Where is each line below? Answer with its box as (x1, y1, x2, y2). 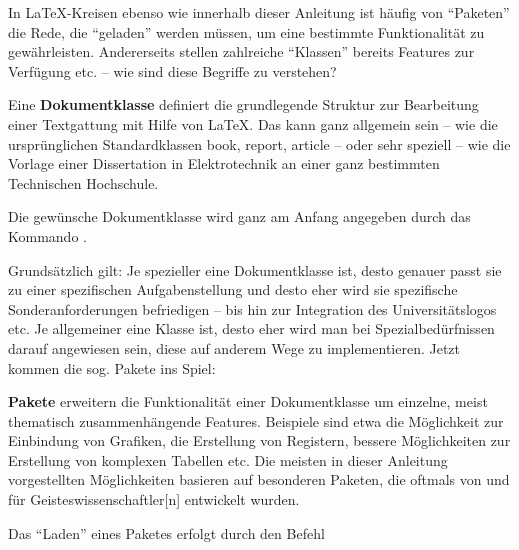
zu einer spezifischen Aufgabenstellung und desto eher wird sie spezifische (8, 279, 458, 300)
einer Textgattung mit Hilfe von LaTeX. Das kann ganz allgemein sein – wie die (8, 113, 498, 134)
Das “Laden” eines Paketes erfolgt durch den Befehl (8, 522, 325, 543)
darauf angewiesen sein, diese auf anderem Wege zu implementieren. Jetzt (8, 337, 461, 358)
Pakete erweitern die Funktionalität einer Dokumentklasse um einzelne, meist (8, 391, 488, 412)
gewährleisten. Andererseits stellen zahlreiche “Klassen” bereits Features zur (8, 41, 475, 62)
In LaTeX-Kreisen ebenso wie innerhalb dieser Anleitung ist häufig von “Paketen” (8, 2, 510, 22)
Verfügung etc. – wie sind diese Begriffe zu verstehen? (8, 60, 337, 81)
